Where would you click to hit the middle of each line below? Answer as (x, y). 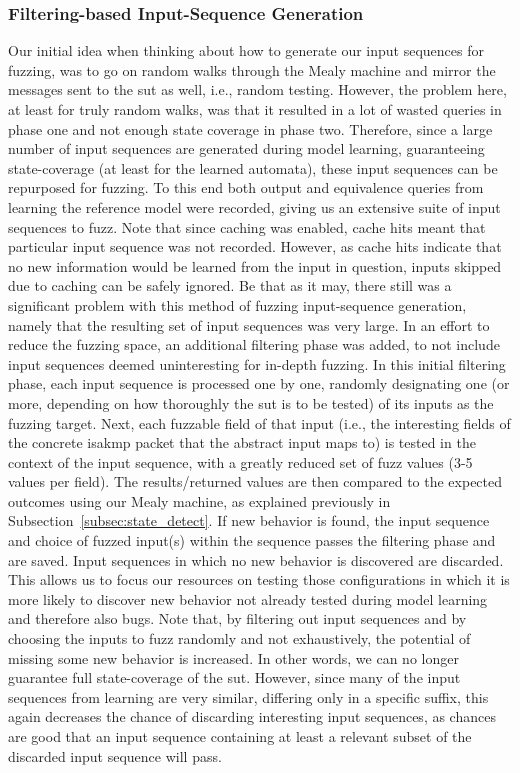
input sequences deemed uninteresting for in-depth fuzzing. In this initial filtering (257, 363)
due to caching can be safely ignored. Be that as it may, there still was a (230, 285)
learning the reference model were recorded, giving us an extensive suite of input (254, 206)
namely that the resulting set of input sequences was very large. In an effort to (249, 324)
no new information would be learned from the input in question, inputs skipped (255, 265)
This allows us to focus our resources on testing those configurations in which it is (259, 579)
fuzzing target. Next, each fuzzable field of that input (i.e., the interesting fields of (259, 422)
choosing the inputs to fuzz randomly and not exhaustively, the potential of (239, 638)
